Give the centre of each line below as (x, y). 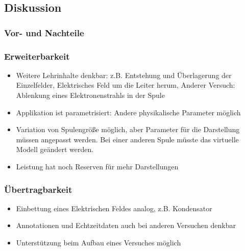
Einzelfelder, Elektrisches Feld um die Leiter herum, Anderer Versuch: (126, 85)
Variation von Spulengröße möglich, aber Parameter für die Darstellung (128, 129)
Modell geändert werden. (55, 149)
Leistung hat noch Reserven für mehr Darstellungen (97, 166)
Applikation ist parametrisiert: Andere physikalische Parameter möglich (128, 112)
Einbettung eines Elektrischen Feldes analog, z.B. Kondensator (114, 208)
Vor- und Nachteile (44, 32)
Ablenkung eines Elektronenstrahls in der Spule (90, 95)
